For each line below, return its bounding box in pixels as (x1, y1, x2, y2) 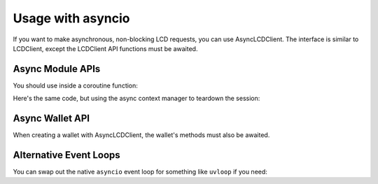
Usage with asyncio (13, 10, 130, 26)
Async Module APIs (13, 63, 101, 75)
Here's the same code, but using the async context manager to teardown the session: (13, 94, 260, 103)
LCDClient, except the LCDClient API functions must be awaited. (13, 44, 198, 52)
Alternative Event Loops (13, 149, 120, 161)
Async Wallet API (13, 113, 90, 125)
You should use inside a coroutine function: (13, 81, 138, 90)
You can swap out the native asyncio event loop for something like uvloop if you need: (13, 168, 267, 176)
